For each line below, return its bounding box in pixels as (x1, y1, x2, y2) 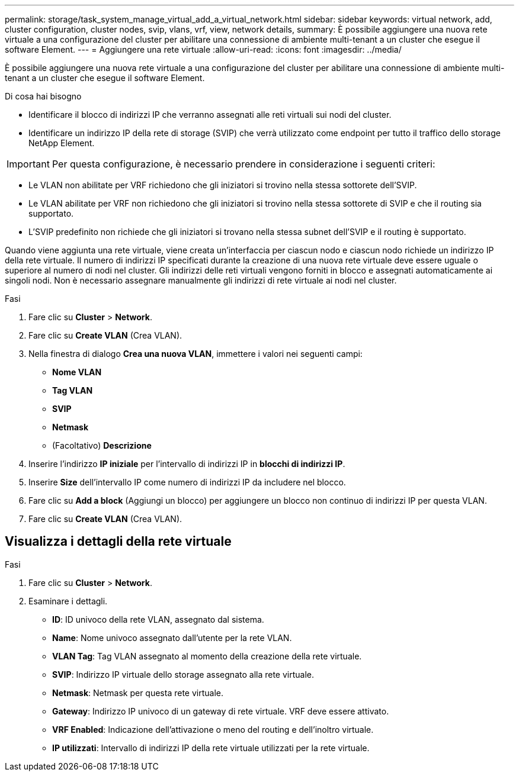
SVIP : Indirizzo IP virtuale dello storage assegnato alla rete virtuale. (52, 669, 315, 680)
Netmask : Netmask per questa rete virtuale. (52, 687, 224, 698)
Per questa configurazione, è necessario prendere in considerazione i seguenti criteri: (52, 158, 435, 170)
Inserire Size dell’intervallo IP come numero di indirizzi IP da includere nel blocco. (28, 477, 346, 487)
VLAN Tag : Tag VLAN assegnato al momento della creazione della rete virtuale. (52, 651, 362, 661)
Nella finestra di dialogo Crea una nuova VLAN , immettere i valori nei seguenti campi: (28, 349, 363, 359)
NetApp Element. (28, 138, 95, 148)
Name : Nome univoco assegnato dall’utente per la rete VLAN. (52, 632, 292, 643)
